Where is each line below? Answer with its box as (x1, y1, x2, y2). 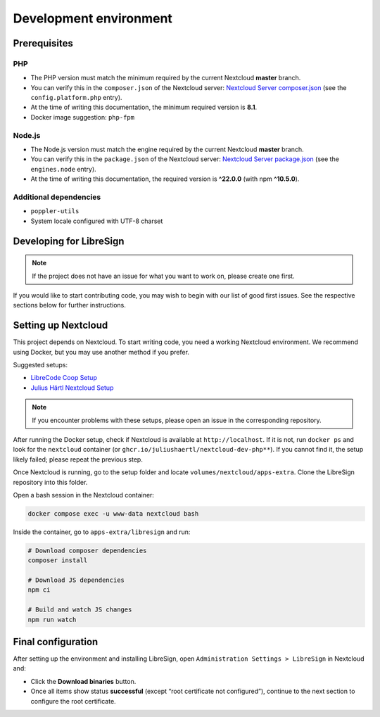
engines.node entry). (30, 165, 96, 173)
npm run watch (27, 616, 77, 623)
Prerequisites (13, 37, 73, 49)
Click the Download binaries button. (30, 677, 137, 685)
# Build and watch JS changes (27, 606, 132, 614)
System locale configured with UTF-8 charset (30, 217, 163, 225)
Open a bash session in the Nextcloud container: (13, 490, 155, 499)
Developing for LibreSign (13, 235, 125, 247)
